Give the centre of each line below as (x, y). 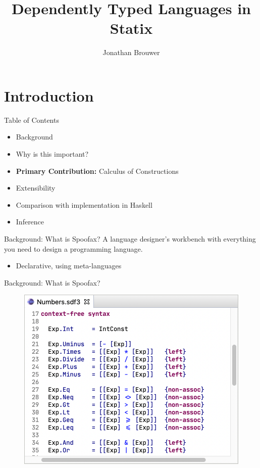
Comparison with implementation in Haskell (84, 204)
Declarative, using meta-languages (69, 266)
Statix (131, 28)
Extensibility (36, 188)
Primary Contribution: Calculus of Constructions (97, 171)
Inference (30, 222)
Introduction (49, 95)
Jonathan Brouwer (131, 52)
